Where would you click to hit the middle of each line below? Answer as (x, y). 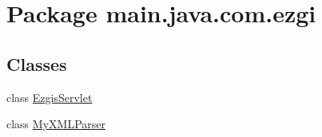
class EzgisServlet (50, 97)
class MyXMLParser (56, 124)
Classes (37, 63)
